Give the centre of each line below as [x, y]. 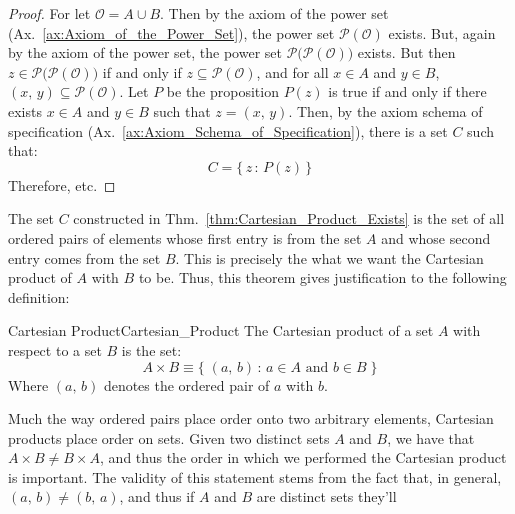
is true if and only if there [407, 91]
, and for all [292, 71]
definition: [39, 296]
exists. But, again [442, 32]
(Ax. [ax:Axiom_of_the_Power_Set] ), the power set [171, 32]
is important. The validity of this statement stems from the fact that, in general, [255, 476]
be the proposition [222, 91]
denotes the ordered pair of [186, 384]
